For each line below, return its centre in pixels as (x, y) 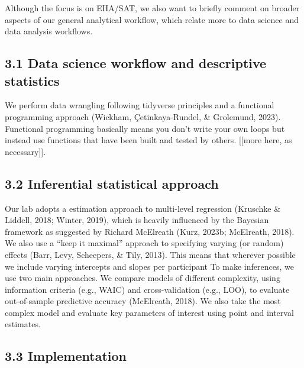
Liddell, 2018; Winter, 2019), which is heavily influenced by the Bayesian (137, 220)
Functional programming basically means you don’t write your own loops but (145, 128)
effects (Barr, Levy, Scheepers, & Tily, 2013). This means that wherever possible (150, 254)
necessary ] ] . (25, 151)
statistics (32, 80)
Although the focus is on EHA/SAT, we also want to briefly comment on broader (152, 8)
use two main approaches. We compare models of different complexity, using (143, 278)
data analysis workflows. (49, 31)
